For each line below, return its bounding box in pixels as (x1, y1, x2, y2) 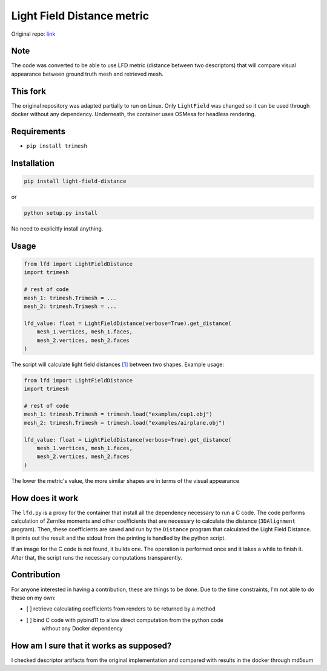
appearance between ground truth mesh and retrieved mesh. (11, 70, 163, 77)
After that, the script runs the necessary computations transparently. (11, 554, 183, 561)
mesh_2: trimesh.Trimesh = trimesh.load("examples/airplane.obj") (24, 419, 225, 426)
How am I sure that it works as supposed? (11, 640, 172, 650)
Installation (11, 158, 54, 168)
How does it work (11, 493, 79, 503)
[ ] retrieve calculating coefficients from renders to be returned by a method (26, 605, 216, 612)
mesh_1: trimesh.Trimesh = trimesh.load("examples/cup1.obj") (24, 411, 213, 417)
